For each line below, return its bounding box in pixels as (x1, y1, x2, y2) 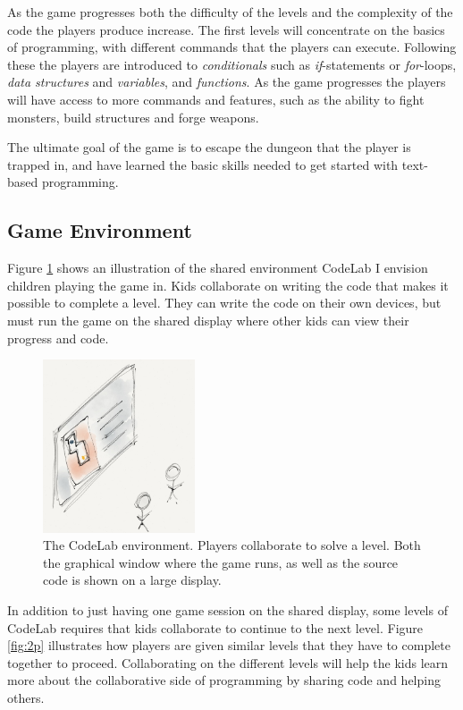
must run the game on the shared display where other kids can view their (7, 310, 409, 329)
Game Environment (7, 216, 192, 244)
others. (7, 689, 45, 706)
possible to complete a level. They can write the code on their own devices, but (7, 293, 442, 312)
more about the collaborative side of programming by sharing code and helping (7, 671, 441, 689)
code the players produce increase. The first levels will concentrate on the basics (7, 20, 445, 38)
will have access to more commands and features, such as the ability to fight (7, 89, 425, 108)
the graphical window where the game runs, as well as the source (43, 553, 399, 571)
